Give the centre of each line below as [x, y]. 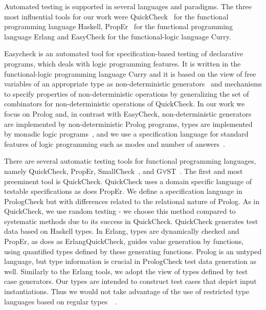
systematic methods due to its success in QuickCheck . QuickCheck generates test [131, 221]
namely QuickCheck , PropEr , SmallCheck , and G [83, 171]
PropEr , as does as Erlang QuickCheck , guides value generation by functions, [124, 241]
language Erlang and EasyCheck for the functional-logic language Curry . [118, 36]
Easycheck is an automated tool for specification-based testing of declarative [124, 53]
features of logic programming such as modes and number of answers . [115, 143]
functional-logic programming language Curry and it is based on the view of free [130, 73]
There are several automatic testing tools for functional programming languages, [130, 161]
